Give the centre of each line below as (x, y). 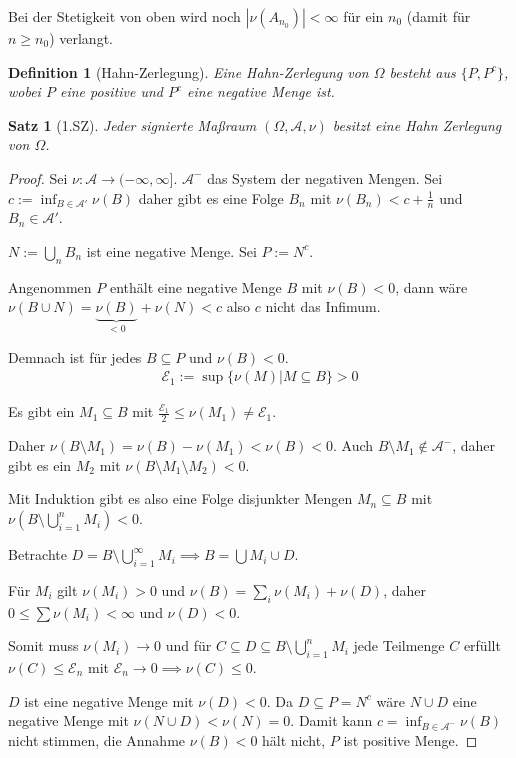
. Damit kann (331, 720)
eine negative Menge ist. (261, 91)
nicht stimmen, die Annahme (97, 739)
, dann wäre (431, 286)
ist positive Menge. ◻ (410, 739)
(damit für (438, 16)
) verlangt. (81, 38)
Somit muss (43, 645)
